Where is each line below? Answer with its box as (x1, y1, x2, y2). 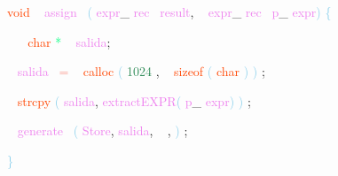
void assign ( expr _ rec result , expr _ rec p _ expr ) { (7, 3, 332, 20)
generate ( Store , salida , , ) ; (17, 121, 188, 140)
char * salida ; (28, 32, 111, 50)
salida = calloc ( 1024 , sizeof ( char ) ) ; (17, 62, 265, 80)
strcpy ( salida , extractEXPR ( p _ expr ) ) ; (17, 91, 251, 110)
